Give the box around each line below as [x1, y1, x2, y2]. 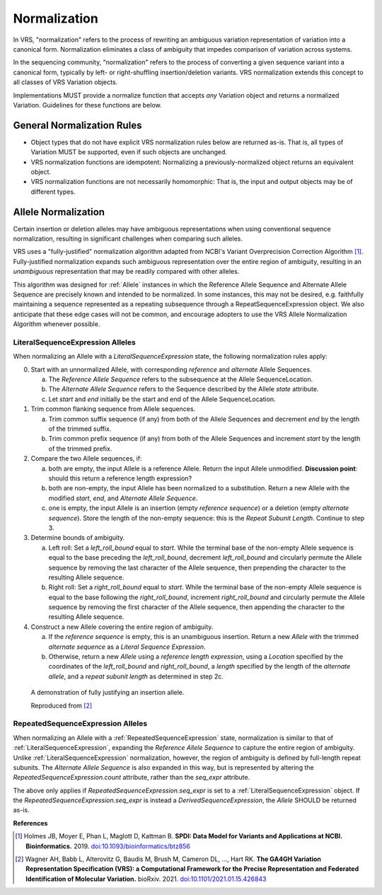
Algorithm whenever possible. [13, 320, 100, 328]
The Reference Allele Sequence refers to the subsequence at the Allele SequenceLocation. [48, 375, 313, 383]
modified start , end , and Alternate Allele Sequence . [48, 494, 198, 502]
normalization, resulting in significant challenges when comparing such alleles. [13, 234, 243, 243]
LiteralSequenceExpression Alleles [13, 337, 136, 347]
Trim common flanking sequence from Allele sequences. [30, 405, 196, 413]
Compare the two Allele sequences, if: [30, 454, 142, 463]
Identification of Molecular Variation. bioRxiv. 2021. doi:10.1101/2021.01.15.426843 [25, 874, 267, 883]
